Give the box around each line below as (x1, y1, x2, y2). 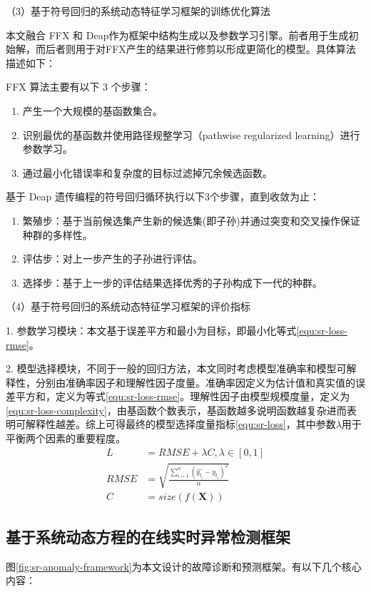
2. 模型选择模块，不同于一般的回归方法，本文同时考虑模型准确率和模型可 (6, 361, 347, 376)
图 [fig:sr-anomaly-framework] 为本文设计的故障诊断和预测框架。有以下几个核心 (6, 558, 362, 573)
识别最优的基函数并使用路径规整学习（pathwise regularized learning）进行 (22, 127, 360, 142)
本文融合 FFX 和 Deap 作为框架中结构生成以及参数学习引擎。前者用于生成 (6, 27, 349, 42)
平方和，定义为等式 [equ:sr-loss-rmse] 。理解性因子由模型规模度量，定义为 (15, 389, 350, 404)
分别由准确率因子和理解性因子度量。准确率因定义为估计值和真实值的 (35, 374, 355, 389)
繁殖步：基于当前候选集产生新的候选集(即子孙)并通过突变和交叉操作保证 (22, 213, 360, 228)
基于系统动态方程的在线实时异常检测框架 (6, 525, 290, 547)
